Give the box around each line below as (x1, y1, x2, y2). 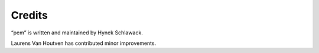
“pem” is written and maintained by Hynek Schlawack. (11, 29, 143, 36)
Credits (11, 9, 48, 22)
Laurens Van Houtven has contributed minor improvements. (11, 40, 157, 47)
